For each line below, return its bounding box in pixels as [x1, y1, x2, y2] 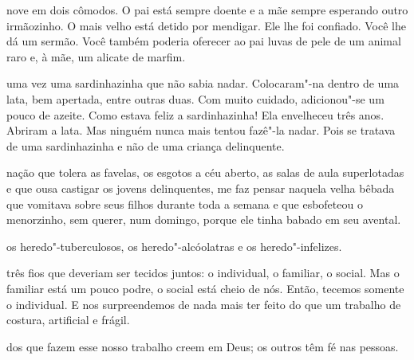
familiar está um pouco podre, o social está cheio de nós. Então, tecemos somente [6, 280, 404, 296]
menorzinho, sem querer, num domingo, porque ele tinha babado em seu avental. [6, 211, 401, 228]
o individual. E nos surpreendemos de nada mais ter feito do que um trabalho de [6, 295, 401, 312]
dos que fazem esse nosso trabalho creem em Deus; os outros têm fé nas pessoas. [6, 338, 399, 354]
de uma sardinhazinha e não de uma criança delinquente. [6, 137, 285, 154]
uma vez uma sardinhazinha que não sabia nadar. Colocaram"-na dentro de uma [6, 75, 400, 92]
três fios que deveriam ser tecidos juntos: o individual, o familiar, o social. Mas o [6, 264, 400, 281]
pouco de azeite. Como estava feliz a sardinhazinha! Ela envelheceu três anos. [6, 106, 384, 123]
